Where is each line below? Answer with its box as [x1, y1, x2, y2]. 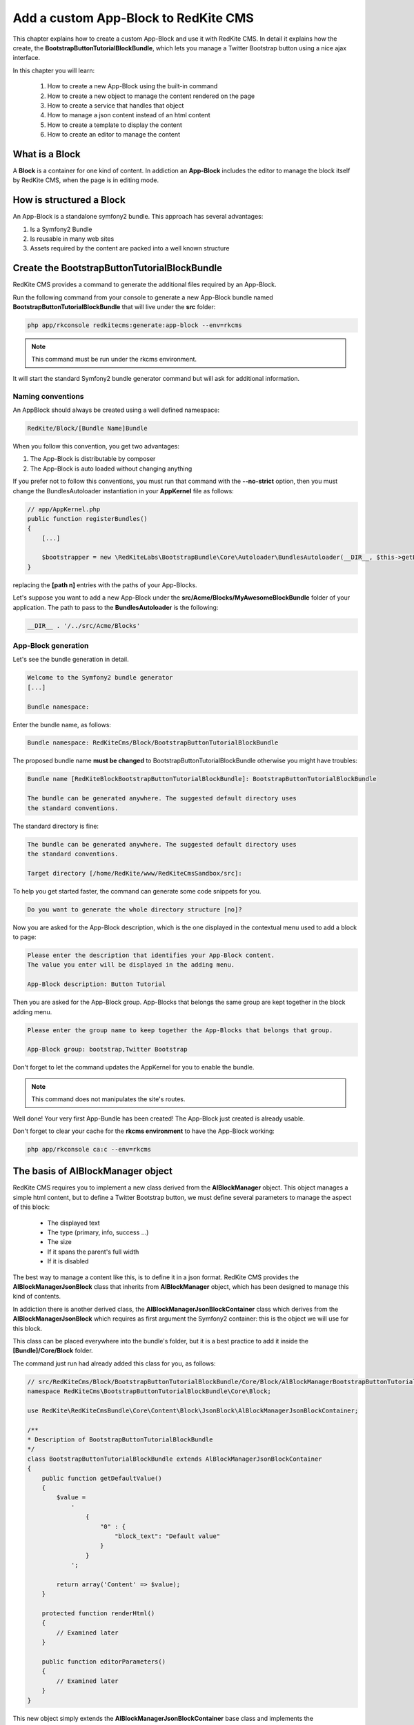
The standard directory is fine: [12, 822, 99, 830]
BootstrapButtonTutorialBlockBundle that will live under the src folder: [12, 303, 216, 311]
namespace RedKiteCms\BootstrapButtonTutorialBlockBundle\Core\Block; [27, 1388, 272, 1395]
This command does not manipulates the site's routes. [31, 1095, 186, 1103]
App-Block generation [12, 640, 89, 650]
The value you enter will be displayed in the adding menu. [27, 961, 235, 969]
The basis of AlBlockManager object [12, 1165, 172, 1177]
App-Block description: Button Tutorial [27, 980, 166, 988]
